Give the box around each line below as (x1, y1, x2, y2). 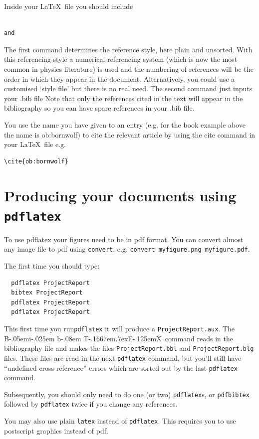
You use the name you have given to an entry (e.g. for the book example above (4, 119, 246, 130)
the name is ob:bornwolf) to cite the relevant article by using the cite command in (4, 129, 256, 140)
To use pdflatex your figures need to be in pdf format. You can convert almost (4, 234, 244, 244)
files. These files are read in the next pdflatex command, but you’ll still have (4, 352, 242, 363)
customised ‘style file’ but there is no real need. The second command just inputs (4, 83, 253, 94)
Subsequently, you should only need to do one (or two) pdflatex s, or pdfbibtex (4, 389, 250, 399)
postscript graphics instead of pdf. (4, 425, 108, 436)
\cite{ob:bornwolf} (4, 157, 68, 165)
